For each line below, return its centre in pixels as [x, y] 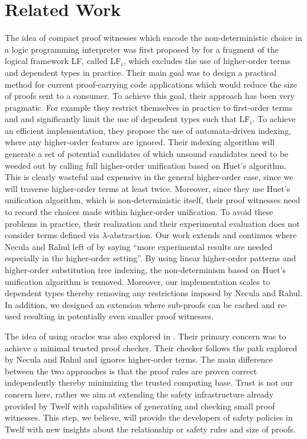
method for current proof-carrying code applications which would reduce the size [151, 84]
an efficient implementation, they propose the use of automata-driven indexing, [148, 130]
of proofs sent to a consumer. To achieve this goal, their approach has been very [150, 96]
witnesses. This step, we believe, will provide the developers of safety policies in [149, 417]
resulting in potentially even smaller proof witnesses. [119, 316]
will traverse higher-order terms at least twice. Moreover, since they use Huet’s [148, 188]
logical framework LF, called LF [63, 61]
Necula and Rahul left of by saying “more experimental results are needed [139, 246]
